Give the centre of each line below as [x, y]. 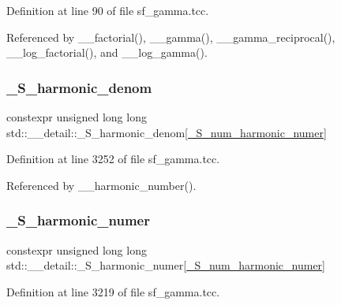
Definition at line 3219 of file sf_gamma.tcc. [113, 291]
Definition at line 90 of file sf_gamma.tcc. [108, 10]
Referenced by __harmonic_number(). [101, 185]
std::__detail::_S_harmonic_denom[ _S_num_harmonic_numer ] [167, 132]
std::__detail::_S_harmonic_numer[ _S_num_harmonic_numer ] [166, 265]
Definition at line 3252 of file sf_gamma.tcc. [113, 159]
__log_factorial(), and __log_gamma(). [107, 52]
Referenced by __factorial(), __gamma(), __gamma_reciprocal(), [171, 37]
